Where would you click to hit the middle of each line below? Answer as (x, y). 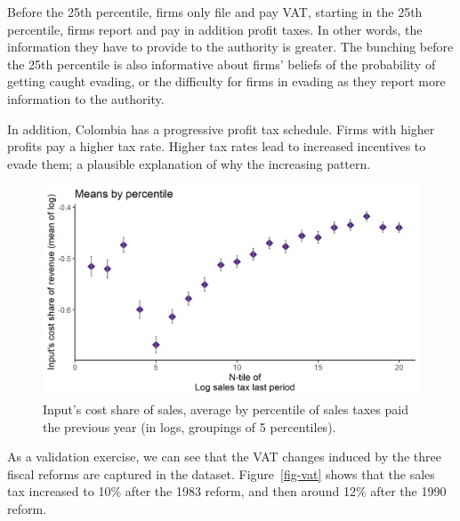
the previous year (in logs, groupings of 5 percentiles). (190, 426)
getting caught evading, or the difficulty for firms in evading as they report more (226, 81)
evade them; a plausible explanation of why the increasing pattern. (189, 163)
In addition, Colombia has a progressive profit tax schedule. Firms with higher (221, 128)
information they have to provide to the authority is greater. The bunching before (230, 47)
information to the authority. (86, 98)
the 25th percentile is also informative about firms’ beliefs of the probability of (222, 64)
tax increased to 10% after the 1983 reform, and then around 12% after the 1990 (227, 491)
